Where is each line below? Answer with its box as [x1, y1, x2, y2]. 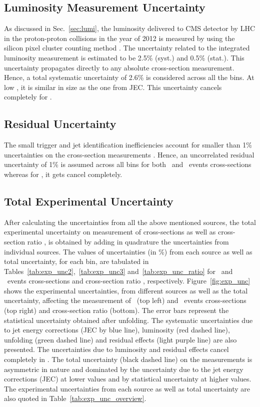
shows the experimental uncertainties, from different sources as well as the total [4, 285, 248, 295]
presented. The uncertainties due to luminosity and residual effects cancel [4, 344, 229, 354]
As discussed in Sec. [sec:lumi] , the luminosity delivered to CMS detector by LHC [4, 23, 255, 33]
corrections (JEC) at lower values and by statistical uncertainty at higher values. [4, 373, 251, 384]
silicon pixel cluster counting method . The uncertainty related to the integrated [4, 42, 250, 53]
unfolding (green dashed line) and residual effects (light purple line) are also [4, 334, 237, 344]
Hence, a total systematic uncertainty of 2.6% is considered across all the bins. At [4, 72, 254, 82]
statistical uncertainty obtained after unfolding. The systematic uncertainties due [4, 314, 253, 325]
